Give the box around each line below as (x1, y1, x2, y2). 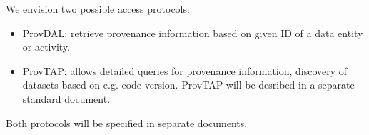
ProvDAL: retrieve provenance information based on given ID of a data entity (22, 25, 363, 40)
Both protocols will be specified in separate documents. (6, 115, 248, 130)
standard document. (22, 91, 111, 106)
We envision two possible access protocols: (6, 1, 190, 16)
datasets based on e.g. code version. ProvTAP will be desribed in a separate (22, 77, 355, 92)
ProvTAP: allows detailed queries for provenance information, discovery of (22, 63, 348, 78)
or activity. (22, 39, 70, 54)
